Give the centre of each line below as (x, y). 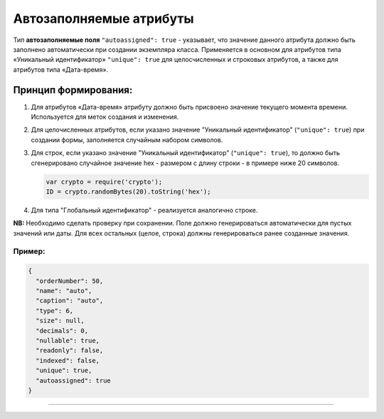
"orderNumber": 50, (70, 281)
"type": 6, (55, 311)
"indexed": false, (68, 360)
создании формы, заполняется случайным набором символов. (127, 139)
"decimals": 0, (62, 330)
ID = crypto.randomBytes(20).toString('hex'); (128, 191)
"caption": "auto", (70, 301)
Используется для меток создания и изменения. (105, 117)
